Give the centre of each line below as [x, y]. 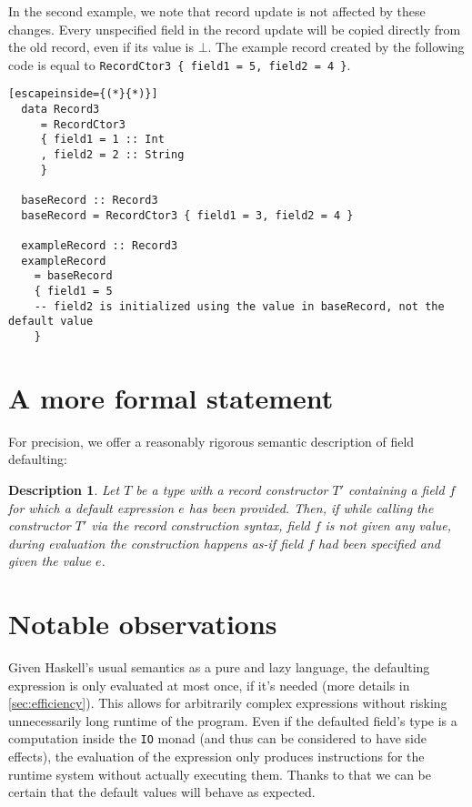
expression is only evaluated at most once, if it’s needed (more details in [209, 685]
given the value [50, 561]
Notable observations [143, 624]
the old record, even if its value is [101, 47]
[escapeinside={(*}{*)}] [83, 94]
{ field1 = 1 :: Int [102, 140]
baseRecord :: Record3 [90, 201]
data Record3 [60, 110]
